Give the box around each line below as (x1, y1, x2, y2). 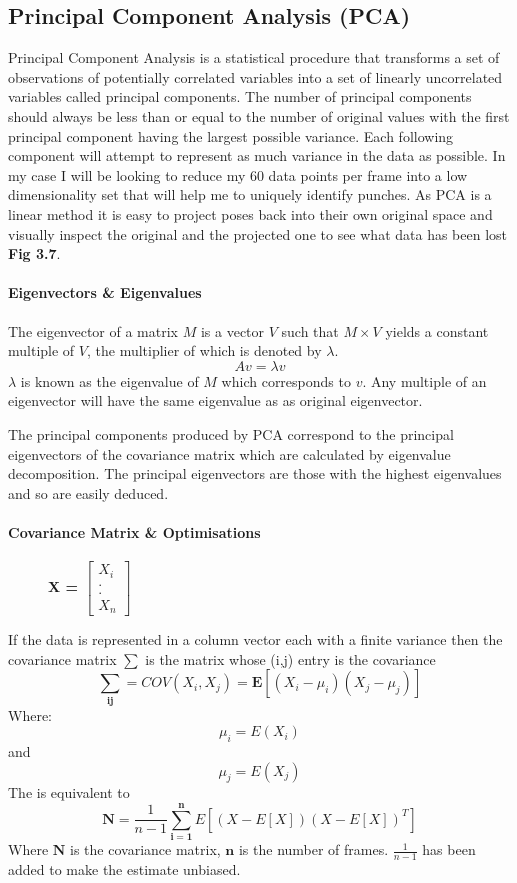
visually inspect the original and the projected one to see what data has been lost (8, 223, 508, 244)
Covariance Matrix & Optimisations (8, 521, 261, 542)
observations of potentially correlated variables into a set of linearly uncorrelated (8, 66, 503, 87)
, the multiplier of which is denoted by (86, 340, 322, 361)
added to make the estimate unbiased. (8, 858, 241, 879)
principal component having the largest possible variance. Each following (8, 125, 454, 146)
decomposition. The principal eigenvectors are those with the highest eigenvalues (8, 463, 502, 484)
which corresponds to (221, 370, 351, 391)
